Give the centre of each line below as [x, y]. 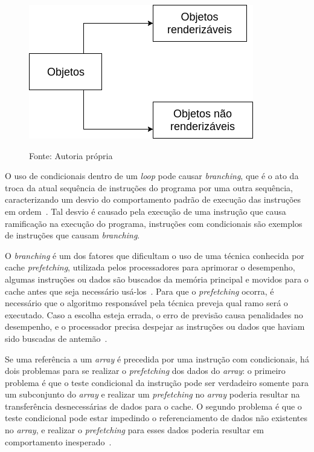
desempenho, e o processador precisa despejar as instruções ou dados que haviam [155, 326]
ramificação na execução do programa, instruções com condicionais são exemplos [154, 223]
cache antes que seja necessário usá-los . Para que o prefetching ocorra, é [139, 291]
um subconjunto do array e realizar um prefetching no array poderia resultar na [152, 394]
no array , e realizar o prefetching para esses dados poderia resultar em [134, 430]
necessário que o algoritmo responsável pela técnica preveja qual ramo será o [146, 303]
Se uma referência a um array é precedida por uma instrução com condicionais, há [157, 359]
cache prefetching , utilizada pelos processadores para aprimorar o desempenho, [150, 267]
